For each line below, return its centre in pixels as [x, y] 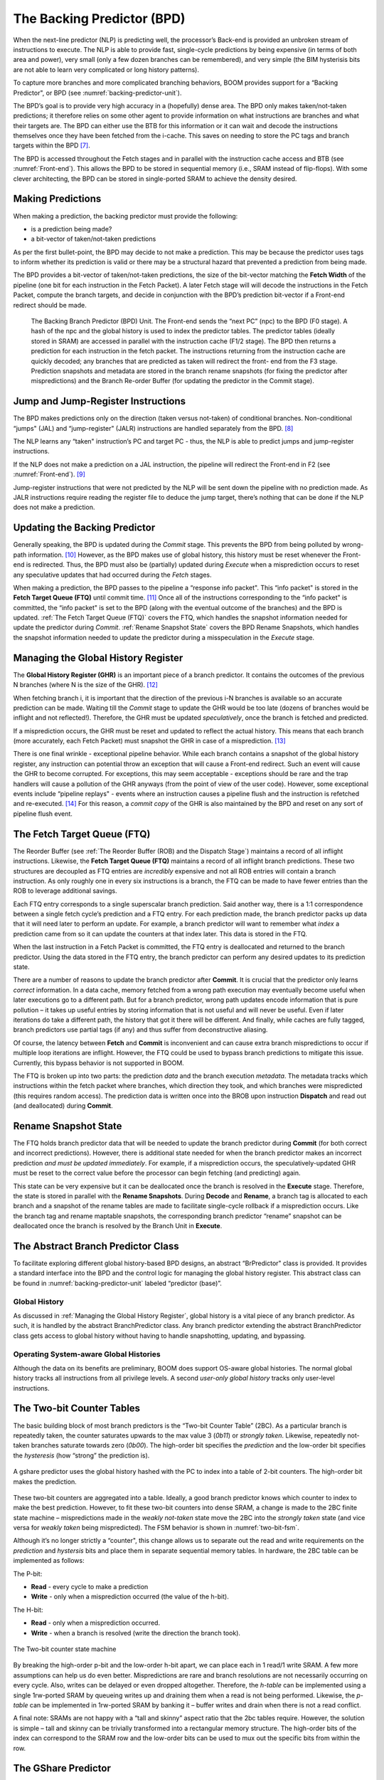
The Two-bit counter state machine [65, 1649]
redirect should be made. [50, 305]
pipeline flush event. [43, 813]
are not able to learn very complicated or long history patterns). [106, 69]
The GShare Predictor [62, 1768]
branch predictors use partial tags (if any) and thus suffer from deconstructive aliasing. [140, 1030]
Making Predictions [57, 199]
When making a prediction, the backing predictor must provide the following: [126, 216]
